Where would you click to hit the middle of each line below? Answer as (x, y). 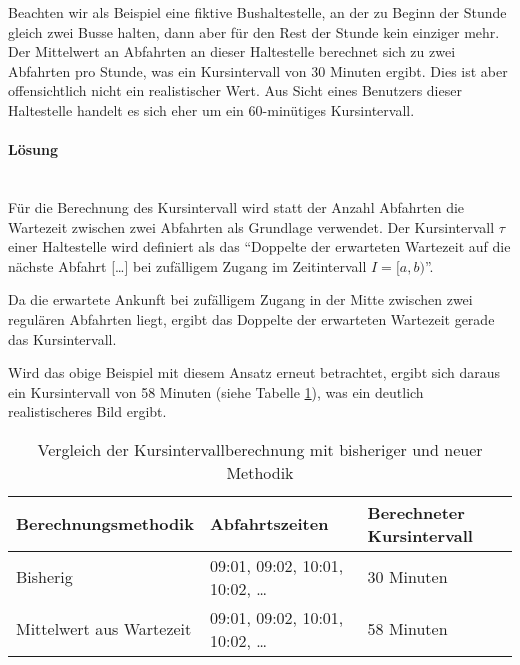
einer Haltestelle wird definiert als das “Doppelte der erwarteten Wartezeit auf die (259, 246)
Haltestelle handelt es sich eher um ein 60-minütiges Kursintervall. (211, 109)
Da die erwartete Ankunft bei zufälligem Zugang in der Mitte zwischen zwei (240, 299)
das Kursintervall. (62, 338)
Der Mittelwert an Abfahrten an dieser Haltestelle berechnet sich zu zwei (232, 51)
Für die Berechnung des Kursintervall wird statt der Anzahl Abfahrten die (236, 206)
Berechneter (416, 512)
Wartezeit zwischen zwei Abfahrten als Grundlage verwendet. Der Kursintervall (251, 226)
